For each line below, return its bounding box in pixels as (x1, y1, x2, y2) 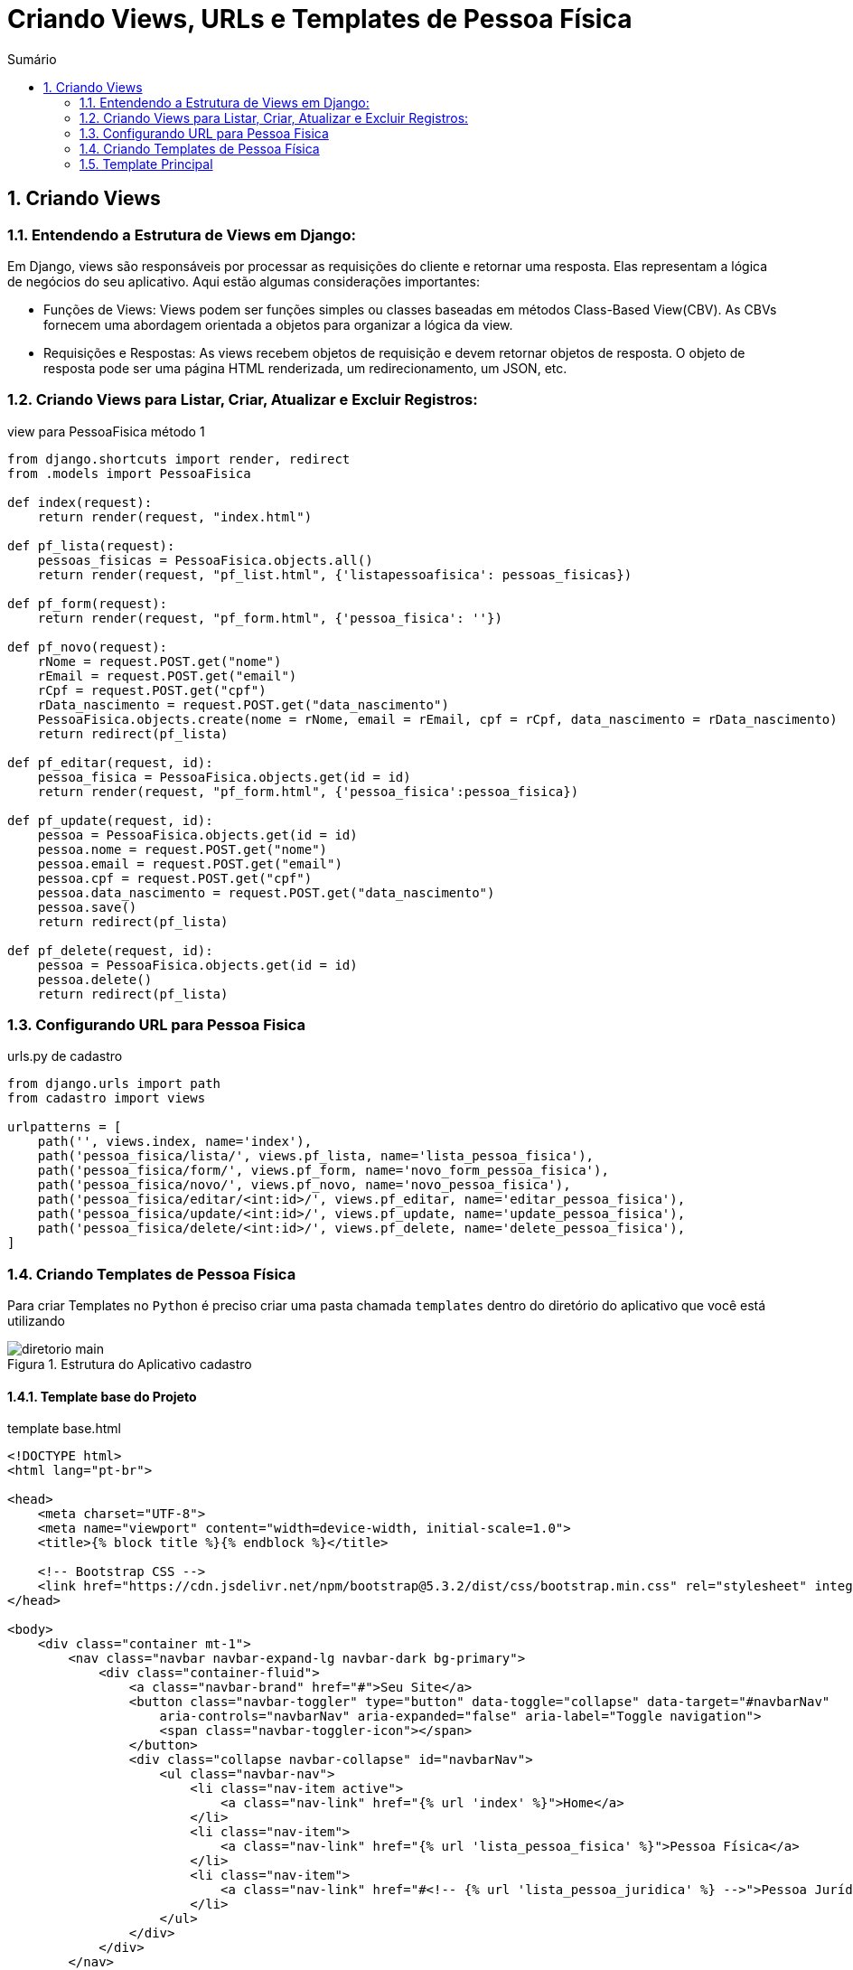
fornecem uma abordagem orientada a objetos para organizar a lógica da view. (43, 316, 513, 333)
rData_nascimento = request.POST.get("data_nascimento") (37, 697, 449, 712)
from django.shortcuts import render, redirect (7, 451, 351, 466)
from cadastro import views (7, 1091, 206, 1106)
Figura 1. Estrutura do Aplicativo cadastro (7, 1356, 252, 1373)
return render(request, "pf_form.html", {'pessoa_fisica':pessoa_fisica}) (37, 783, 579, 799)
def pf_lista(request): (7, 538, 175, 553)
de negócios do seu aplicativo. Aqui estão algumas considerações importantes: (7, 273, 480, 289)
